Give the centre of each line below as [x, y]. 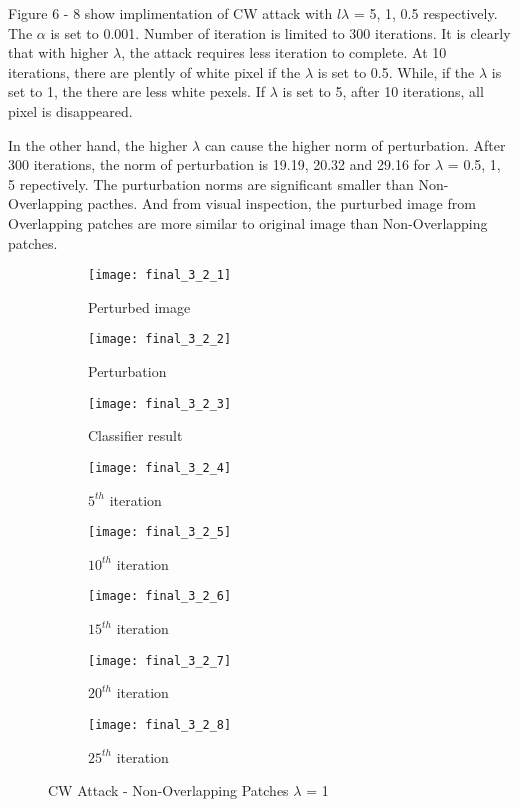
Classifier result [135, 435]
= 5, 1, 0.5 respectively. [425, 13]
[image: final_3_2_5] [160, 532]
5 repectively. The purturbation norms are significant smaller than [211, 183]
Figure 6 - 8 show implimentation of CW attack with [170, 13]
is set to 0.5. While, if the [396, 71]
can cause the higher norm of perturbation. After [355, 144]
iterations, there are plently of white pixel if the [154, 71]
